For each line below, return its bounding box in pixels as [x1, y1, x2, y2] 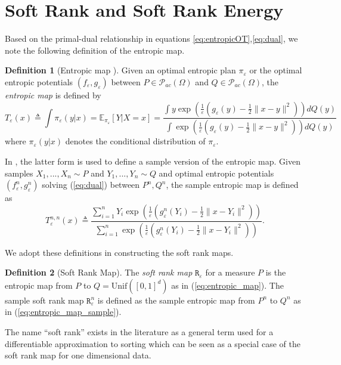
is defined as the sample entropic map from [97, 293, 255, 306]
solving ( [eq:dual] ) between [42, 178, 140, 191]
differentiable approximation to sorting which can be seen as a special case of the [5, 337, 300, 349]
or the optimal [249, 64, 302, 76]
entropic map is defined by [5, 88, 101, 101]
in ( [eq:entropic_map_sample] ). [5, 305, 122, 318]
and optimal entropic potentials [159, 166, 274, 179]
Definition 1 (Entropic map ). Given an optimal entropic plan [5, 64, 236, 76]
